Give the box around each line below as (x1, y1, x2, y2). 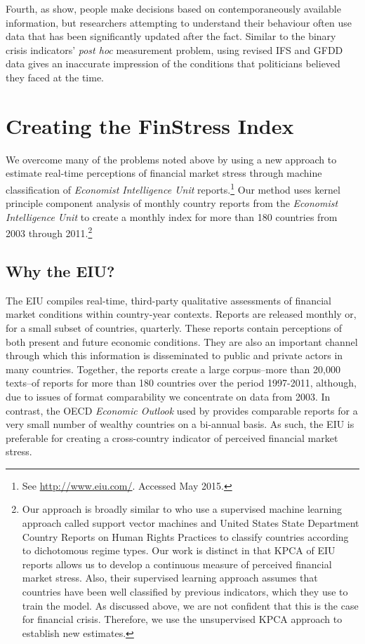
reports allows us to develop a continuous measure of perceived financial (22, 556, 332, 571)
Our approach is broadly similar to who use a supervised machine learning (22, 502, 343, 516)
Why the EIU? (6, 260, 115, 281)
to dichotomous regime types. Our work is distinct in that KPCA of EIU (22, 543, 336, 558)
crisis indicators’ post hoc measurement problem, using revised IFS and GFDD (6, 42, 343, 57)
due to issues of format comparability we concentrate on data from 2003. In (6, 389, 331, 403)
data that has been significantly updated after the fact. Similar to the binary (6, 29, 336, 43)
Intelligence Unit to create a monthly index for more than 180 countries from (6, 209, 338, 224)
